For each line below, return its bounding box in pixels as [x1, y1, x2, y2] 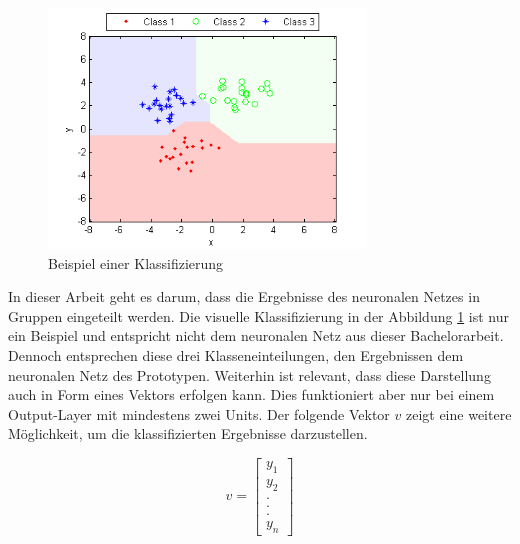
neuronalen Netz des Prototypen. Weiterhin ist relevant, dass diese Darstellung [8, 364, 491, 385]
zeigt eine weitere [405, 403, 512, 424]
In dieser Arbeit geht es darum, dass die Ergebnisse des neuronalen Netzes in [8, 286, 480, 307]
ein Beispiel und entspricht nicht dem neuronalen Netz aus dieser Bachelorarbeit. [8, 325, 504, 346]
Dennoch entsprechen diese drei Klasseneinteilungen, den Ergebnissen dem [8, 344, 464, 365]
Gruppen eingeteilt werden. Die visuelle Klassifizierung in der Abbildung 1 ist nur [8, 305, 509, 326]
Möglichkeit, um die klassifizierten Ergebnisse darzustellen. [8, 423, 368, 444]
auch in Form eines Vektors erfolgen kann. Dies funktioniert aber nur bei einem [8, 384, 495, 405]
